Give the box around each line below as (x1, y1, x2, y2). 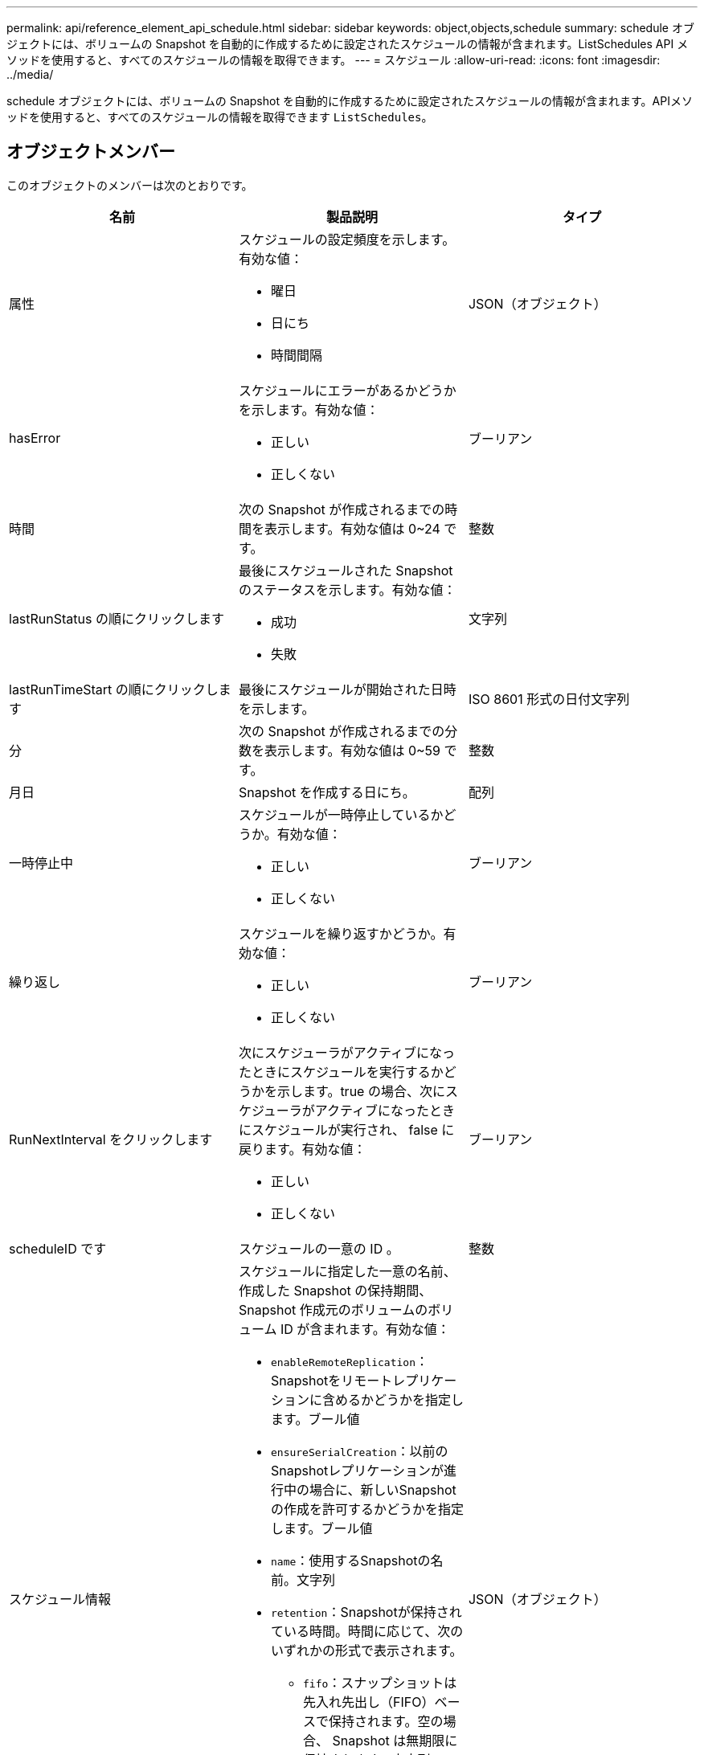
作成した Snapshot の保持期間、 (238, 1282, 432, 1299)
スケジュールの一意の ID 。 (238, 1240, 399, 1257)
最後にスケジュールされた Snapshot (238, 562, 453, 579)
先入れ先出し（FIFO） (302, 1693, 435, 1710)
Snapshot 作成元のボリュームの (238, 1301, 428, 1318)
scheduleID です (9, 1240, 107, 1257)
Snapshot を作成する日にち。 (238, 783, 415, 800)
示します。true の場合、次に (276, 1082, 445, 1099)
